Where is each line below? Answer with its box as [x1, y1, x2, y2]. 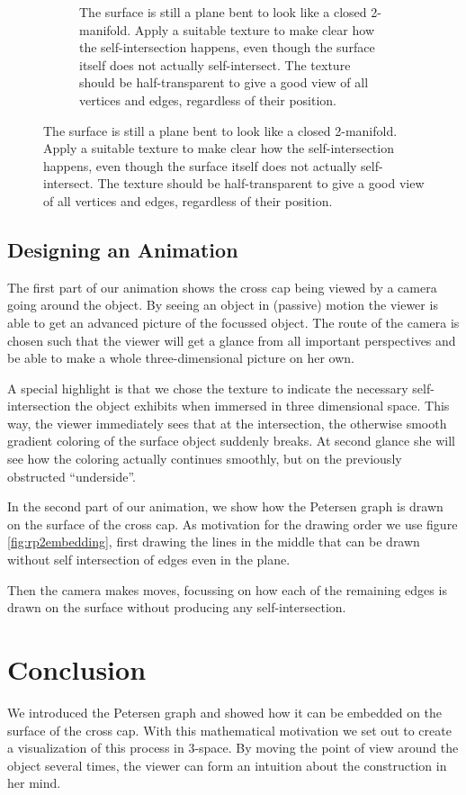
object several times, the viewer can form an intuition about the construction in [7, 755, 447, 774]
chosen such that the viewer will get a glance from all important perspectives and [7, 330, 456, 349]
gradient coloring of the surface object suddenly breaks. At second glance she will [7, 431, 455, 450]
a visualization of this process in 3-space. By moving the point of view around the [7, 738, 459, 757]
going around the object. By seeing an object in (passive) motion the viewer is [7, 295, 438, 314]
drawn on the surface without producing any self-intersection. [7, 598, 346, 617]
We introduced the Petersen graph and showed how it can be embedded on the [7, 702, 443, 721]
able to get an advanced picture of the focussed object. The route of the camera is [7, 312, 460, 331]
